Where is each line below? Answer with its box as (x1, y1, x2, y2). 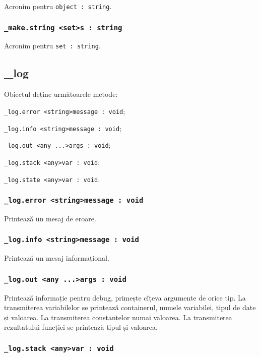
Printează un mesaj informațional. (4, 253, 109, 263)
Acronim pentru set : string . (4, 40, 101, 51)
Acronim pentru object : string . (4, 1, 112, 11)
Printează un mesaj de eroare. (4, 213, 96, 223)
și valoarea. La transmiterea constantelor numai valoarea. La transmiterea (4, 312, 232, 322)
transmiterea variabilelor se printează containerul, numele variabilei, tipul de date (4, 302, 256, 313)
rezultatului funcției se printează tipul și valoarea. (4, 322, 158, 332)
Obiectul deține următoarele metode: (4, 89, 118, 99)
